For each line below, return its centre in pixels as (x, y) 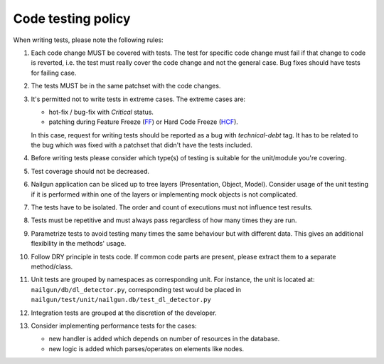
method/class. (52, 266)
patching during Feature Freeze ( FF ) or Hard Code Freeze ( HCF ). (143, 122)
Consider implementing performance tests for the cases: (114, 326)
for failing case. (54, 73)
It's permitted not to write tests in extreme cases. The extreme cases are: (138, 99)
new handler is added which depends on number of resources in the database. (164, 339)
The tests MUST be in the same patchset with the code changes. (126, 86)
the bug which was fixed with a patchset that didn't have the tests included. (142, 145)
